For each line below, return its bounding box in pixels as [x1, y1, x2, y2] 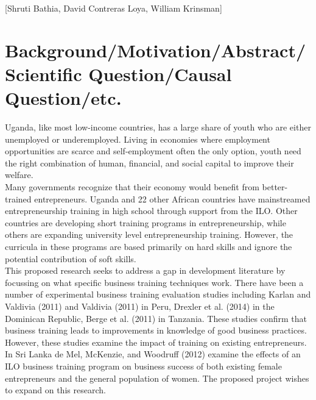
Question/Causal [88, 61, 232, 86]
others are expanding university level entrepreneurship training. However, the [5, 228, 293, 241]
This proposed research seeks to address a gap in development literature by [5, 264, 286, 277]
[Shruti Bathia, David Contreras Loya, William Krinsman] [5, 2, 222, 14]
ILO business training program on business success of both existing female [5, 359, 282, 372]
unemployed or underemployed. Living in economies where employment [5, 132, 270, 145]
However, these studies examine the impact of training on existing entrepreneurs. [5, 335, 307, 348]
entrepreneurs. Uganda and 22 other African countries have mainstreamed [34, 192, 311, 205]
